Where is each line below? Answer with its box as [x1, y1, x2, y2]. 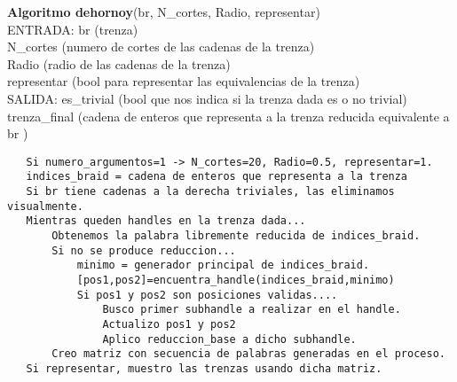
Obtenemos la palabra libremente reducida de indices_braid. [51, 230, 421, 243]
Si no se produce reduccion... [51, 244, 236, 257]
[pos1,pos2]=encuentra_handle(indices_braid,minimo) [76, 274, 395, 286]
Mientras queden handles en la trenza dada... [26, 214, 306, 228]
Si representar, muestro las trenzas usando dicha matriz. [26, 362, 382, 375]
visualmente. [7, 199, 83, 213]
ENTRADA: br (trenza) [7, 19, 138, 38]
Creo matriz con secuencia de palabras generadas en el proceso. [51, 347, 445, 361]
